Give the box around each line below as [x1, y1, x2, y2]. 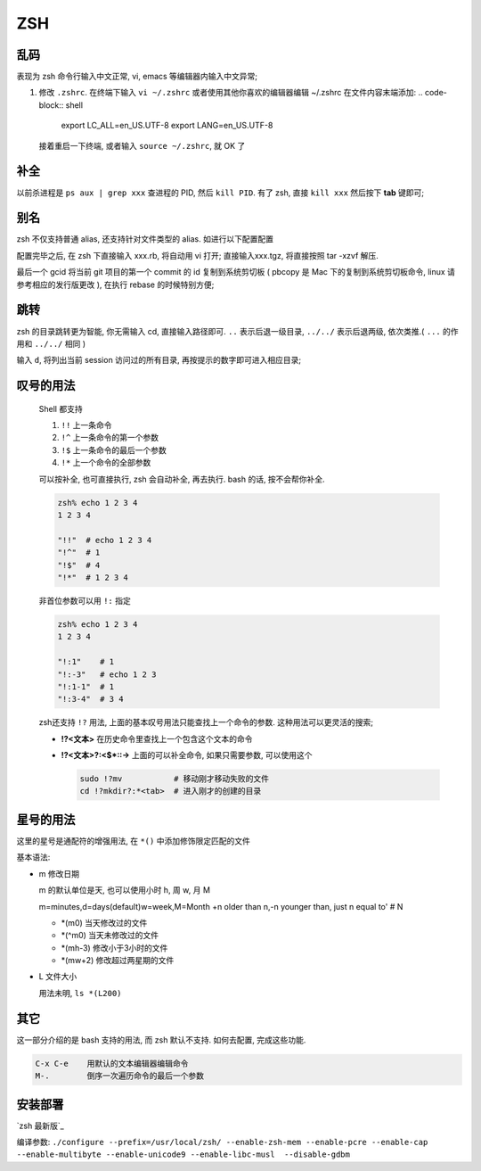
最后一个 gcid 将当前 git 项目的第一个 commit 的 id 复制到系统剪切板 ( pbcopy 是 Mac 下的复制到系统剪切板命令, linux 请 [16, 267, 456, 277]
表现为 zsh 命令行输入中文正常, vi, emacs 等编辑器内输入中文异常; [16, 71, 258, 82]
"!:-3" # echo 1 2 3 [57, 669, 157, 680]
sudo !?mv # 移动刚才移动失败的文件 [79, 774, 270, 784]
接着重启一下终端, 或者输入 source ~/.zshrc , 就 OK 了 [38, 140, 246, 151]
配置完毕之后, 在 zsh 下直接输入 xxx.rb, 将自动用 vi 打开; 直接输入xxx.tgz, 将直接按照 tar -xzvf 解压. [16, 250, 379, 260]
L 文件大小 [38, 971, 77, 982]
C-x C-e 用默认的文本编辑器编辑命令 [35, 1058, 189, 1068]
